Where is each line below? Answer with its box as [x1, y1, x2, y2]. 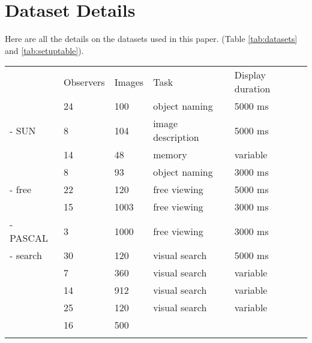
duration [234, 82, 271, 96]
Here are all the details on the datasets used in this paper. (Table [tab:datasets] [5, 32, 298, 45]
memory [153, 148, 187, 162]
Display [234, 68, 266, 82]
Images [114, 74, 144, 89]
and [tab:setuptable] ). [5, 44, 84, 56]
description [153, 130, 199, 145]
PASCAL [10, 231, 49, 245]
